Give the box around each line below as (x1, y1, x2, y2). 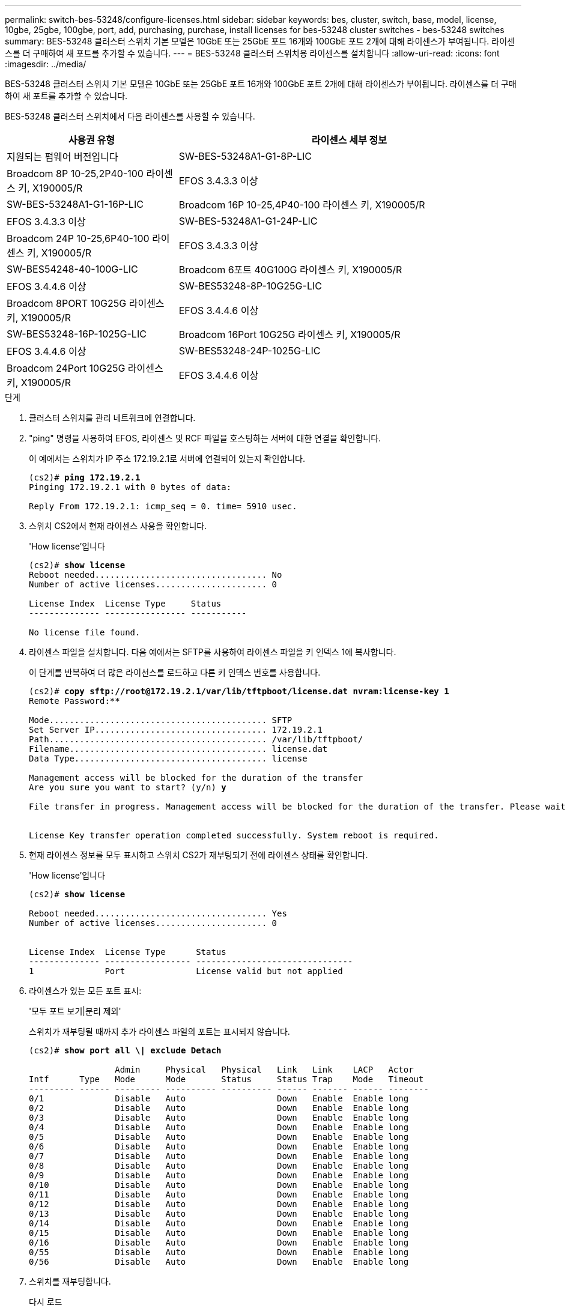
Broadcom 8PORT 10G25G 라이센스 (7, 297, 165, 309)
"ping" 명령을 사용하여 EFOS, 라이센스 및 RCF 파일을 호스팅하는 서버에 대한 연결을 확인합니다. (29, 433, 381, 443)
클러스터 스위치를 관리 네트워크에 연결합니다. (29, 413, 196, 423)
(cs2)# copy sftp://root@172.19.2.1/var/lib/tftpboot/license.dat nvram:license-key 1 (29, 686, 449, 696)
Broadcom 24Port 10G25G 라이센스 (7, 362, 163, 374)
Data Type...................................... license (29, 754, 308, 763)
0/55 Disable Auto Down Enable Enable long (29, 1247, 409, 1257)
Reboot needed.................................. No (29, 570, 282, 580)
